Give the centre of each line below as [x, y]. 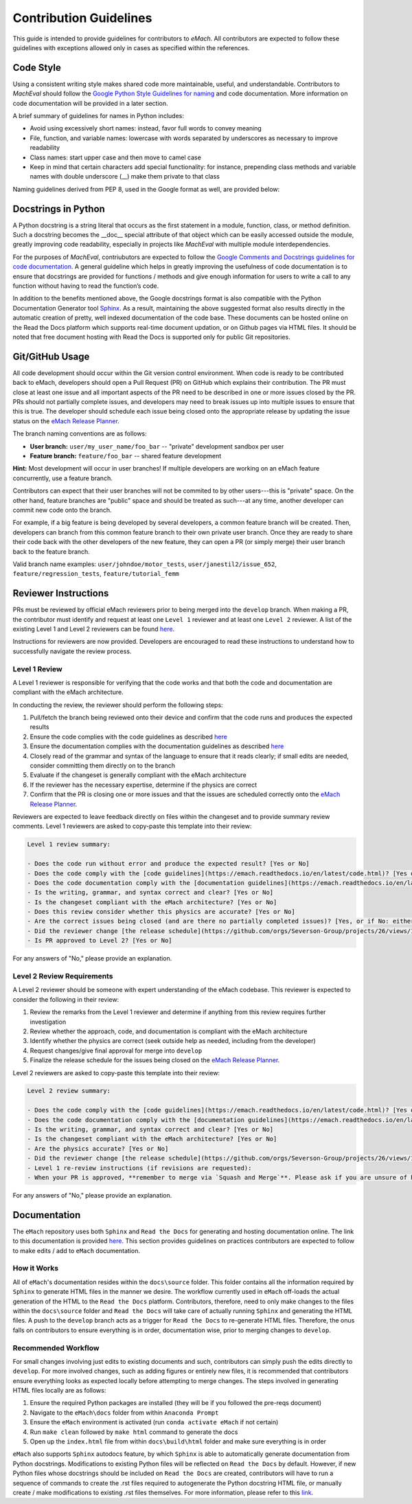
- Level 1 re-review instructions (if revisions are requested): [139, 1168]
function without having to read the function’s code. [86, 286]
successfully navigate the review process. [72, 651]
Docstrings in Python [59, 209]
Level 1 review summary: [69, 844]
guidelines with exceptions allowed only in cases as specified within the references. [131, 47]
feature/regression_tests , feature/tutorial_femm [96, 574]
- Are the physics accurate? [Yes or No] [98, 1148]
